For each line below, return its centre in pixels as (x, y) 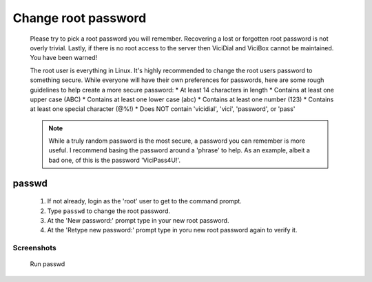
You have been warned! (64, 58)
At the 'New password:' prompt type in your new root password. (138, 221)
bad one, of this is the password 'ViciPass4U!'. (114, 160)
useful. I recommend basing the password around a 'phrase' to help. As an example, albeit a (179, 150)
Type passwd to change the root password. (108, 211)
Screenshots (34, 248)
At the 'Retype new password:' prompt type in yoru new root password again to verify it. (172, 230)
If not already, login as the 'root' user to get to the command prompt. (145, 201)
